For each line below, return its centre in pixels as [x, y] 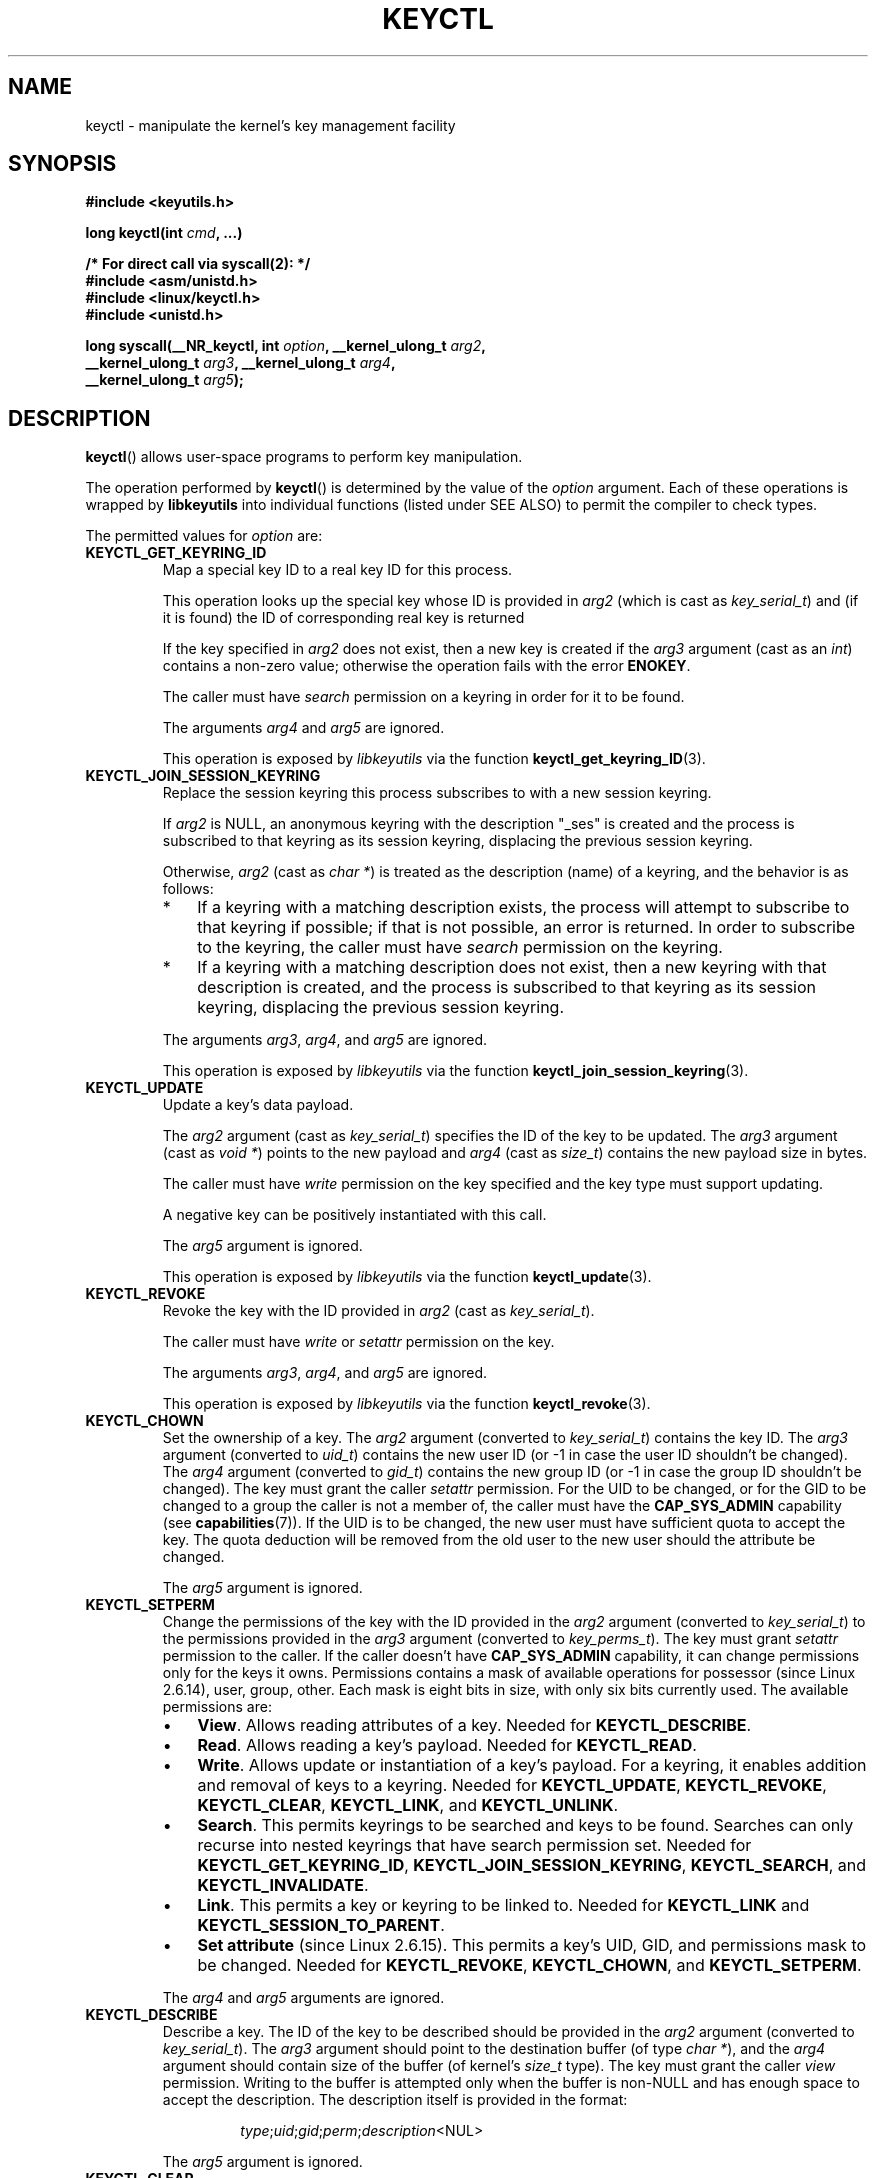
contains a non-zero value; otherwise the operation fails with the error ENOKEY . [426, 666]
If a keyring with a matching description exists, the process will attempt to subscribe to [523, 907]
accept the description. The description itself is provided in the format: [395, 2100]
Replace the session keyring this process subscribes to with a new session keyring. [437, 793]
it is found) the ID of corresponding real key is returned [343, 618]
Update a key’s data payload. [258, 1105]
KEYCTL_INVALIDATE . [283, 1885]
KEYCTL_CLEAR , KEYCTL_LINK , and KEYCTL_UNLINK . [407, 1805]
